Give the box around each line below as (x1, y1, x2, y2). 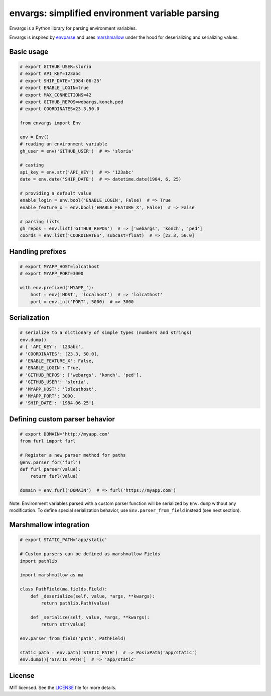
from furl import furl (20, 438, 76, 444)
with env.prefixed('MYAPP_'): (20, 285, 94, 291)
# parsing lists (20, 219, 60, 224)
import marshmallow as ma (20, 572, 84, 578)
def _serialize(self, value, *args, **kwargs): (30, 614, 150, 620)
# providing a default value (20, 190, 92, 196)
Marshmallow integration (9, 520, 90, 529)
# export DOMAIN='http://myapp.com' (20, 431, 110, 437)
